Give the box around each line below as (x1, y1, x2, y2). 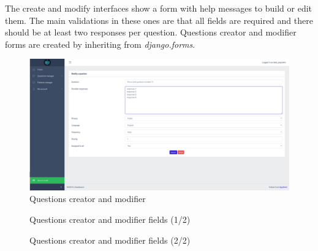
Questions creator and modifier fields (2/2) (29, 233, 191, 246)
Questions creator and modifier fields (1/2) (29, 213, 191, 226)
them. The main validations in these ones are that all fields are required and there (5, 13, 313, 26)
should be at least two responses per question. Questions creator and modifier (5, 26, 297, 39)
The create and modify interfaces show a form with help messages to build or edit (5, 2, 312, 14)
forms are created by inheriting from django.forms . (5, 37, 195, 50)
